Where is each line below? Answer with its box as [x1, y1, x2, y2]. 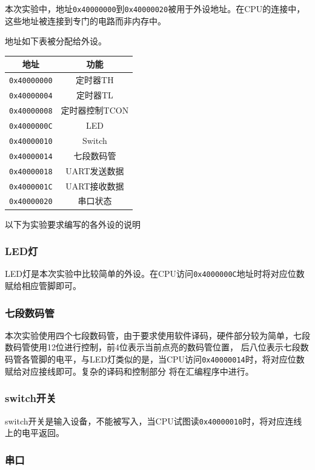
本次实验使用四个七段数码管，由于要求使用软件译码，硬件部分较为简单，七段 [5, 329, 310, 341]
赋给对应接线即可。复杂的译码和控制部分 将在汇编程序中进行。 [5, 364, 254, 377]
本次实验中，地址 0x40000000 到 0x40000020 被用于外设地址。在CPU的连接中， [5, 2, 305, 15]
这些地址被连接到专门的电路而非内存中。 [5, 14, 166, 27]
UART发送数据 [65, 164, 124, 177]
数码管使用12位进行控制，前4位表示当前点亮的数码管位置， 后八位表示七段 [5, 341, 300, 353]
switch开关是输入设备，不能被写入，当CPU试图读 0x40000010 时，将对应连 [5, 414, 294, 427]
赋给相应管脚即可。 [5, 279, 81, 292]
